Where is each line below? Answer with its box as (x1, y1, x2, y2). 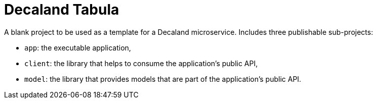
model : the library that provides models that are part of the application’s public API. (24, 74, 302, 83)
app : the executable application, (24, 43, 131, 52)
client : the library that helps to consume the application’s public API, (24, 59, 258, 68)
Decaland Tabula (4, 1, 119, 18)
